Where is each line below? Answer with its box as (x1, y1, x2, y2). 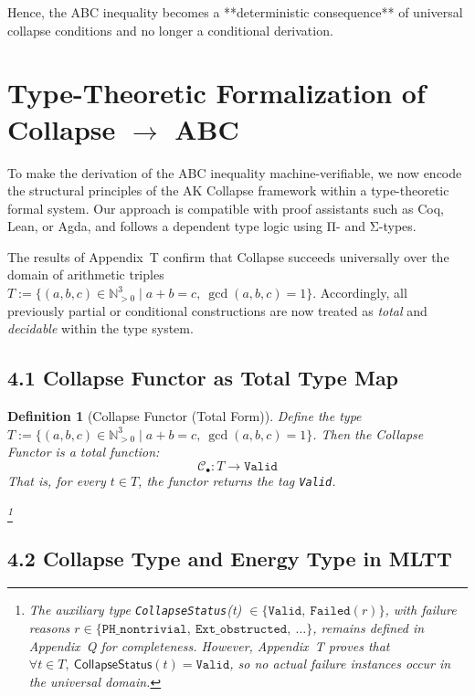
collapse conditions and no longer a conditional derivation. (7, 20, 333, 39)
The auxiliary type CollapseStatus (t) (28, 600, 242, 619)
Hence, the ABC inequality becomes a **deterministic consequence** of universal (7, 3, 463, 21)
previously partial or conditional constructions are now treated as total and (7, 301, 427, 320)
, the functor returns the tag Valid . (138, 471, 336, 490)
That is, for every (7, 471, 106, 490)
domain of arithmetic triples (7, 265, 164, 284)
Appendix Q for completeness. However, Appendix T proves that (28, 636, 390, 655)
